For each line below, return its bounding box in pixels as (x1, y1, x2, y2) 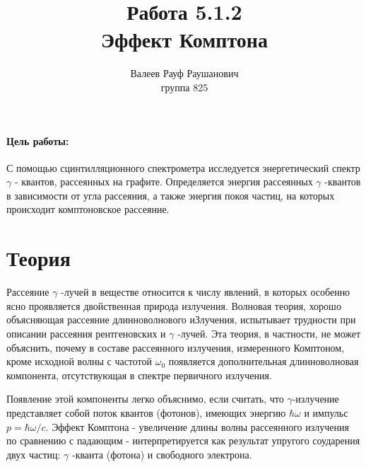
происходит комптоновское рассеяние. (6, 202, 170, 217)
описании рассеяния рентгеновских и (6, 325, 166, 340)
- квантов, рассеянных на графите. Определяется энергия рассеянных (14, 174, 313, 189)
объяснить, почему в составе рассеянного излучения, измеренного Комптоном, (6, 340, 345, 354)
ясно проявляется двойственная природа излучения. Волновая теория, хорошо (6, 298, 341, 313)
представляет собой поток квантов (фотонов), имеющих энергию (6, 405, 286, 420)
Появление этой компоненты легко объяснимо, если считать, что (6, 391, 284, 406)
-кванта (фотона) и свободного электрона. (71, 446, 252, 461)
